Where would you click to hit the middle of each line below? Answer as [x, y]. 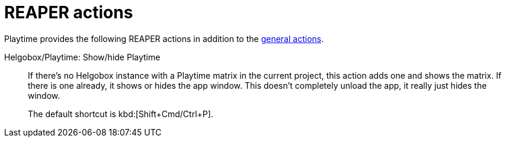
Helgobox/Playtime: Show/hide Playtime [82, 57]
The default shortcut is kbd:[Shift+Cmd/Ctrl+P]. [121, 114]
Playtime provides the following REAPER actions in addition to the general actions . [164, 38]
